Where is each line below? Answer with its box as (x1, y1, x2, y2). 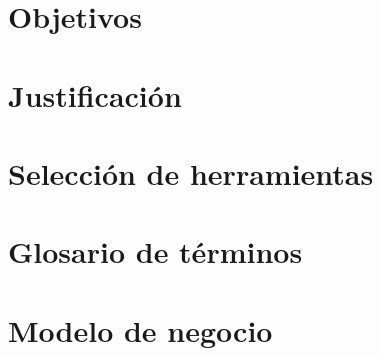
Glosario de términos (8, 231, 303, 272)
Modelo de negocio (8, 309, 273, 350)
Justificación (8, 74, 182, 115)
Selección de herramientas (8, 152, 374, 193)
